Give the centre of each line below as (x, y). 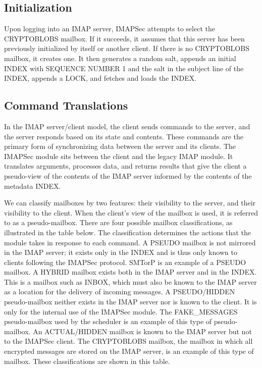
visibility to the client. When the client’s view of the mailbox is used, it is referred (131, 212)
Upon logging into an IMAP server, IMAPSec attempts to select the (110, 29)
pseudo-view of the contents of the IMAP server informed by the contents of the (128, 175)
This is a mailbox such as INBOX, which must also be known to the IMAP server (130, 281)
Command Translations (66, 105)
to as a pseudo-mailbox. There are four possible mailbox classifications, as (118, 222)
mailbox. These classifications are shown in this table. (87, 361)
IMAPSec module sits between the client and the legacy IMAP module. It (119, 156)
